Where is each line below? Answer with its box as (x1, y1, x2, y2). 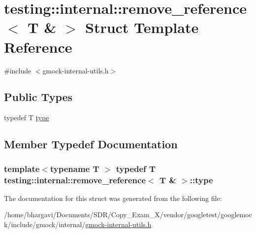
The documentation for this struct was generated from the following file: (4, 193, 222, 203)
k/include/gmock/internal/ (4, 219, 86, 229)
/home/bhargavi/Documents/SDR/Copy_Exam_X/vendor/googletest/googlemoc (4, 209, 252, 220)
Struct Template (85, 17, 199, 37)
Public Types (4, 89, 73, 104)
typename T (50, 162, 99, 174)
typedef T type (4, 112, 49, 123)
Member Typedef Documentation (4, 136, 178, 152)
